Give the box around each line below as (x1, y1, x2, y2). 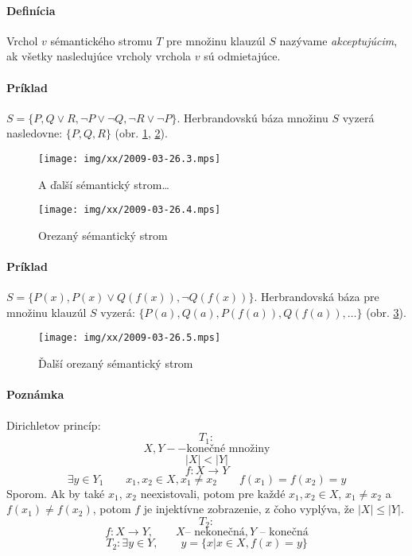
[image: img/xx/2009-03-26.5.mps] (38, 332, 221, 344)
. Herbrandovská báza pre (254, 288, 379, 305)
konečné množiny (186, 442, 270, 454)
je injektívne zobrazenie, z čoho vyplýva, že (143, 500, 355, 517)
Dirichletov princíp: (6, 416, 101, 433)
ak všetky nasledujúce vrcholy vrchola (6, 48, 192, 64)
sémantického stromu (50, 32, 153, 48)
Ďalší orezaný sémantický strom (38, 355, 193, 372)
